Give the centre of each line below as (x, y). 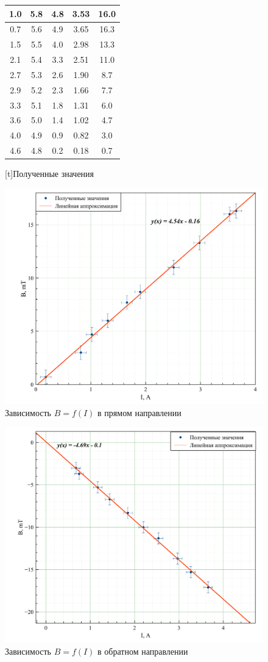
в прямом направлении (139, 412)
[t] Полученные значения (50, 174)
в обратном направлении (143, 651)
